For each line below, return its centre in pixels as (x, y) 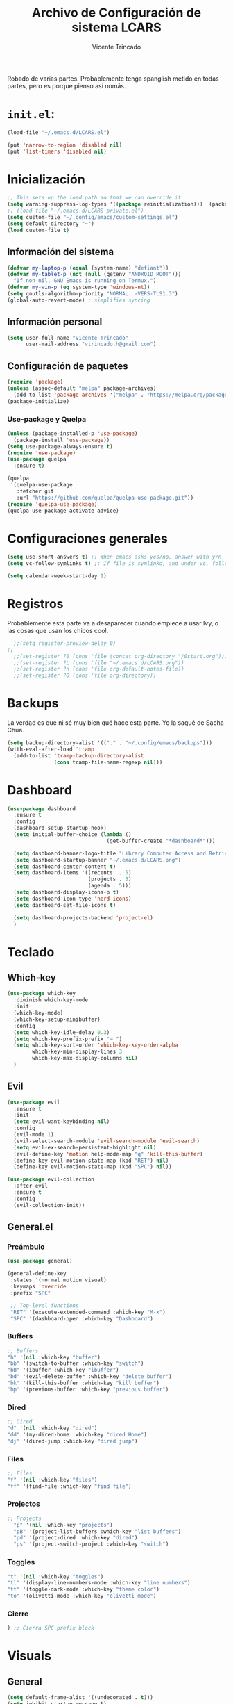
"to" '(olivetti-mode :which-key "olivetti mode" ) (82, 1596)
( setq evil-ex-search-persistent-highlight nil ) (85, 1147)
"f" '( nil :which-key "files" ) (52, 1480)
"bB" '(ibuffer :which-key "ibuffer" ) (63, 1370)
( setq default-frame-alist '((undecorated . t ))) (80, 1698)
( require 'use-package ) (42, 453)
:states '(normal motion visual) (59, 1280)
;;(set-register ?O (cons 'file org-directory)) (85, 675)
